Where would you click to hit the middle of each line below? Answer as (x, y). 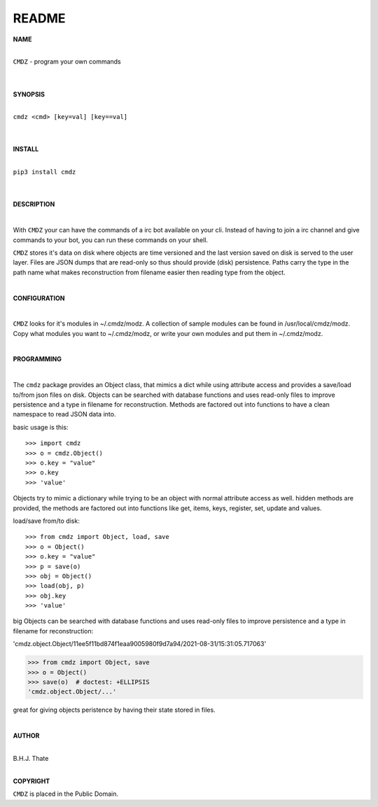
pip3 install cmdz (44, 172)
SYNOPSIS (29, 94)
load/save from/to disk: (46, 521)
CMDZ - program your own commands (67, 62)
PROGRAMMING (37, 359)
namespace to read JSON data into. (64, 414)
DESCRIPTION (34, 204)
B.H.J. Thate (31, 758)
